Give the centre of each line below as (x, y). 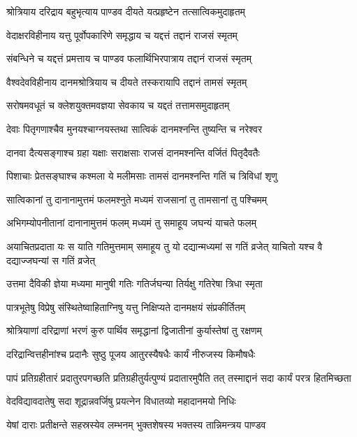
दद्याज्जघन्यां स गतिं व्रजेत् (51, 260)
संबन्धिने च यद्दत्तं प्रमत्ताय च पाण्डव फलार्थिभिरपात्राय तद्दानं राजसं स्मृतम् (129, 58)
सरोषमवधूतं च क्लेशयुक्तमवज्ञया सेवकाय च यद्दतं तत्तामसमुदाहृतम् (118, 105)
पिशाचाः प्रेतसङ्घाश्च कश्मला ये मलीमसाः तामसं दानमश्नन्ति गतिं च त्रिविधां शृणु (142, 176)
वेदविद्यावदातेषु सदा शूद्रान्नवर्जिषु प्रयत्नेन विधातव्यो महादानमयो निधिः (121, 401)
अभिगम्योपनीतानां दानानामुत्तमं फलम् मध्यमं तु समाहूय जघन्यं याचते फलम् (131, 223)
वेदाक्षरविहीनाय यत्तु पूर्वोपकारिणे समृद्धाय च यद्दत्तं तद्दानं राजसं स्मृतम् (122, 35)
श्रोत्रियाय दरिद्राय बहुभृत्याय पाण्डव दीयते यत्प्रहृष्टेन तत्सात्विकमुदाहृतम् (126, 11)
